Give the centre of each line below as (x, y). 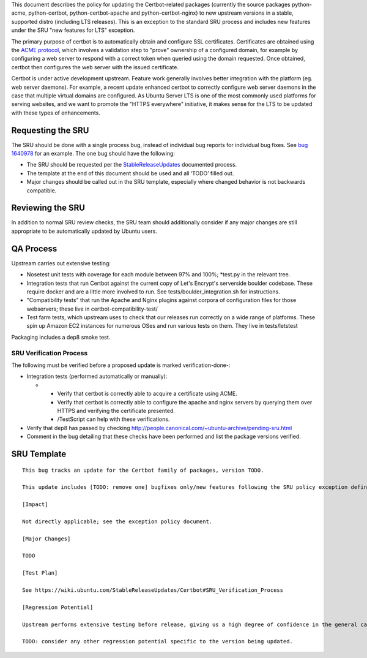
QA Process (34, 248)
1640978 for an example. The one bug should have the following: (93, 153)
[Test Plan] (40, 573)
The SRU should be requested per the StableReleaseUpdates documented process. (132, 165)
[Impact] (35, 505)
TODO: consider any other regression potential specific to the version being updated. (158, 641)
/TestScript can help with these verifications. (113, 419)
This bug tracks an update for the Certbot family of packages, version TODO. (143, 470)
